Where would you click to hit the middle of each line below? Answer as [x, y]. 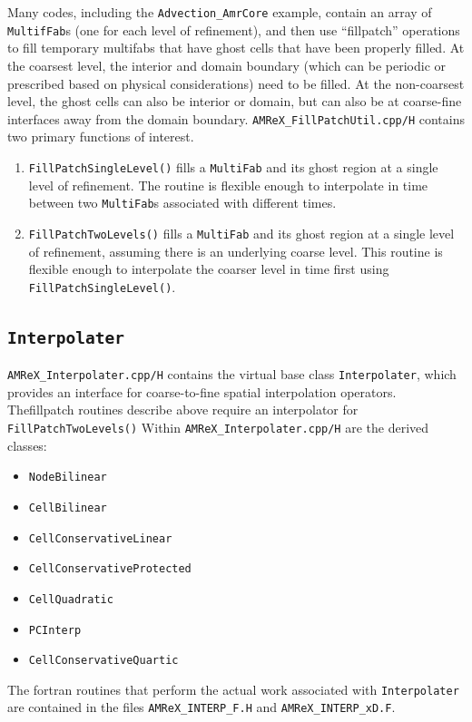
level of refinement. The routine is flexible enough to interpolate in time [228, 185]
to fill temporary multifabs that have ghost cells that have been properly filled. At [236, 48]
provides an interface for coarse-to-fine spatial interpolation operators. [202, 391]
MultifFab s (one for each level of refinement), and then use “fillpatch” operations [234, 29]
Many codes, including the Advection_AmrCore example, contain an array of [220, 12]
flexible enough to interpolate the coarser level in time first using [209, 269]
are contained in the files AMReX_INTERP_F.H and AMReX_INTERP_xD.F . [202, 707]
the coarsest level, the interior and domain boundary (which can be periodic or [227, 65]
